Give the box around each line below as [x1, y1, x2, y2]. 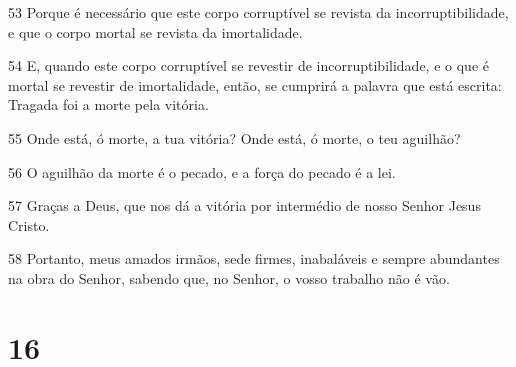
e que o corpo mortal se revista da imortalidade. [8, 21, 303, 42]
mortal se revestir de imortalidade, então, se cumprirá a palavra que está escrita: [8, 74, 502, 95]
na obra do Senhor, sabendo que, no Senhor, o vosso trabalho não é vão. [8, 267, 450, 288]
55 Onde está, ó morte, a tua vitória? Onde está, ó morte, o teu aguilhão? [8, 127, 461, 148]
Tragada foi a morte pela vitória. [8, 94, 209, 115]
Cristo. [8, 214, 50, 235]
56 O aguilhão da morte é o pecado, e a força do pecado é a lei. [8, 161, 396, 182]
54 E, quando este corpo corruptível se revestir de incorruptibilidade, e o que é [8, 55, 489, 76]
